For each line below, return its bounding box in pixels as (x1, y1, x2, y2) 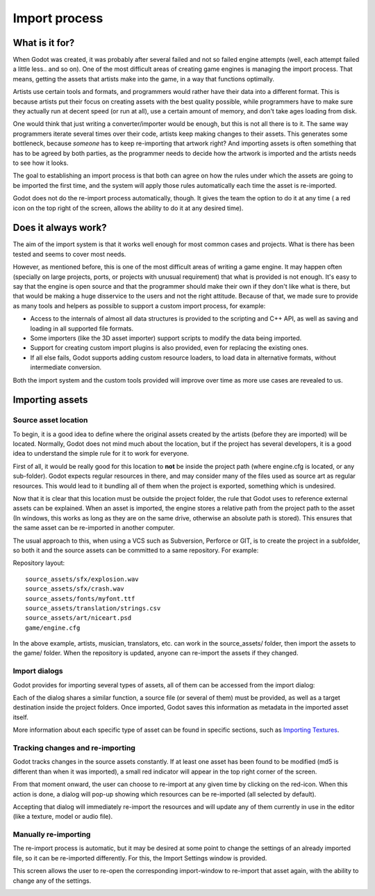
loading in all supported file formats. (30, 324, 134, 333)
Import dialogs (12, 666, 63, 676)
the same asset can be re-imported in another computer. (12, 524, 175, 532)
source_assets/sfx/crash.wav (25, 585, 124, 593)
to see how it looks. (12, 159, 69, 167)
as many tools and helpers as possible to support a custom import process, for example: (12, 301, 266, 310)
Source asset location (12, 415, 88, 425)
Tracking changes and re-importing (12, 743, 135, 753)
